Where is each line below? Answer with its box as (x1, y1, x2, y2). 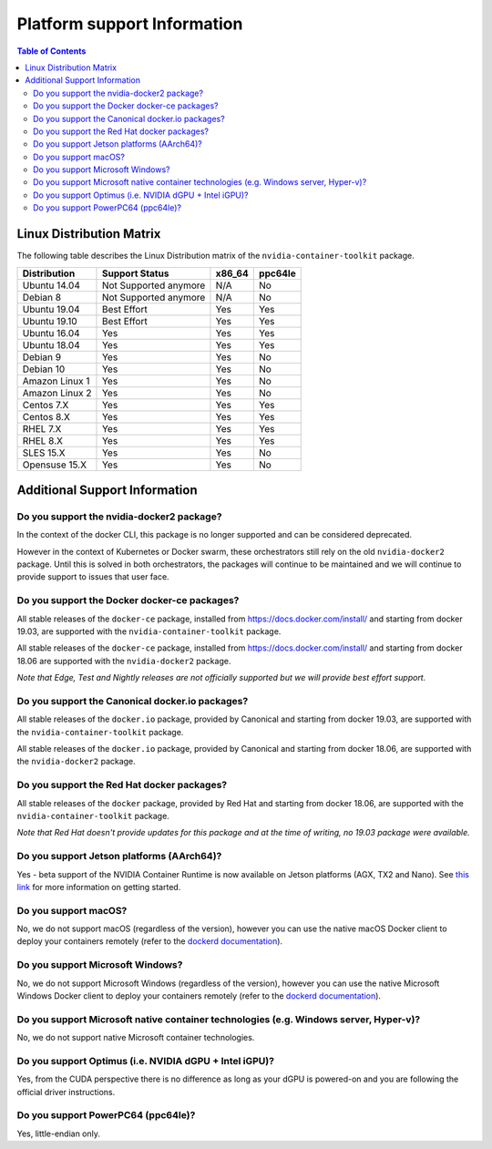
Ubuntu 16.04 (22, 326, 81, 339)
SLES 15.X (22, 446, 66, 459)
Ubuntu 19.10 (22, 314, 77, 327)
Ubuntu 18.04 (22, 338, 81, 351)
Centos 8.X (22, 410, 70, 423)
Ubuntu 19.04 (22, 303, 81, 315)
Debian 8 (22, 291, 62, 303)
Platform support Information (16, 14, 243, 34)
